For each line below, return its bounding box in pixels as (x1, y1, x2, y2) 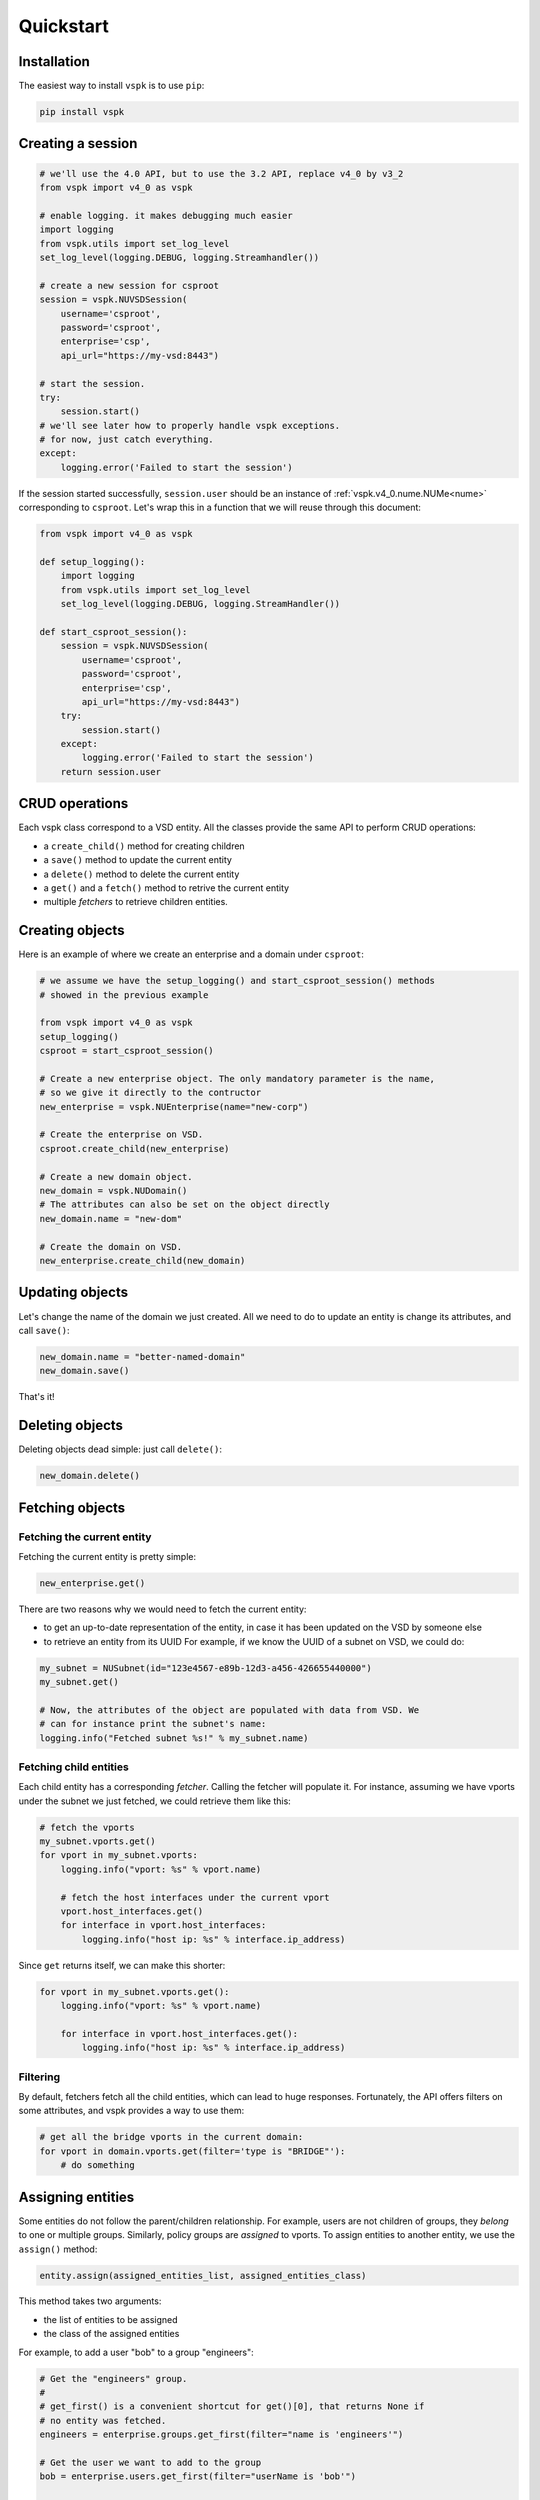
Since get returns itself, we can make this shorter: (18, 1959, 226, 1971)
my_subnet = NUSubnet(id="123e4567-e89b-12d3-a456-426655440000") (39, 1662, 372, 1674)
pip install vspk (39, 106, 125, 118)
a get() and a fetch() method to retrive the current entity (43, 881, 290, 894)
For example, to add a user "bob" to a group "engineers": (18, 2346, 254, 2358)
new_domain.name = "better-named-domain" (39, 1351, 246, 1362)
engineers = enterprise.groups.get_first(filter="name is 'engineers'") (39, 2429, 404, 2440)
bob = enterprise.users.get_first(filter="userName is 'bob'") (39, 2471, 357, 2482)
